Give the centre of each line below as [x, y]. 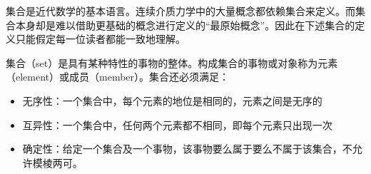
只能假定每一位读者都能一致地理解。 [100, 39]
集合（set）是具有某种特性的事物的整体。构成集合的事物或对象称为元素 [172, 62]
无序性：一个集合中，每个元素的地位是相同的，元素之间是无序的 [172, 100]
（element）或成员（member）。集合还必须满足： [118, 77]
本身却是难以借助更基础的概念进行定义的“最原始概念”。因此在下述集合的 [185, 25]
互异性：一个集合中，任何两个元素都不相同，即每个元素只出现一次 [177, 124]
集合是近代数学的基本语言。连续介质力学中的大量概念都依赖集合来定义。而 [181, 11]
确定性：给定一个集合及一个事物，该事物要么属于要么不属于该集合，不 [187, 149]
